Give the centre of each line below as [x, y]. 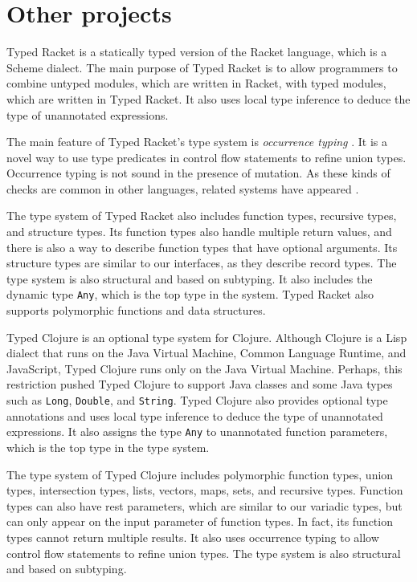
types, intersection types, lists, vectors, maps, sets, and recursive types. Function [205, 490]
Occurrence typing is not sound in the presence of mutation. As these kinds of [198, 173]
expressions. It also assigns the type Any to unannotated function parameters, [197, 431]
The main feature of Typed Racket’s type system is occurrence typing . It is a [197, 142]
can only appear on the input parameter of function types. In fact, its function [200, 521]
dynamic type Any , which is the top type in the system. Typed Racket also [190, 294]
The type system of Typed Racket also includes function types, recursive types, [202, 216]
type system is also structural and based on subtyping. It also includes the [190, 278]
